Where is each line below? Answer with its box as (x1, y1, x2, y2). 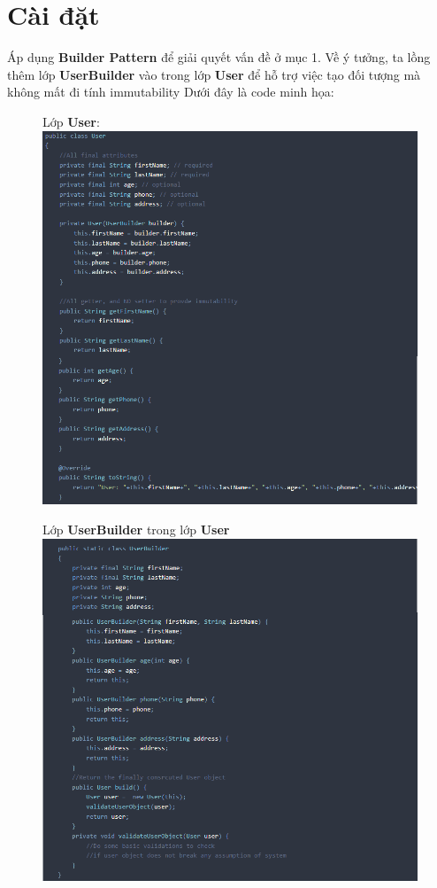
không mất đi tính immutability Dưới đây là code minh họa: (7, 82, 334, 101)
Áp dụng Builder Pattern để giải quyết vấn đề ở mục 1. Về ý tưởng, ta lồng (7, 48, 431, 66)
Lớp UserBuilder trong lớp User (42, 520, 230, 539)
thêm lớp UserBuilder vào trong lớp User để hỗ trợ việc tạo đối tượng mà (7, 65, 421, 83)
